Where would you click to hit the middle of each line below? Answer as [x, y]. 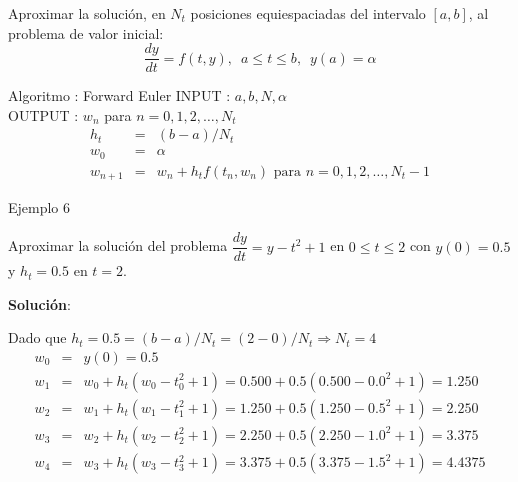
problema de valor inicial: [86, 32]
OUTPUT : [43, 114]
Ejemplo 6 [39, 207]
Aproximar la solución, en [87, 13]
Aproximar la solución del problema [118, 245]
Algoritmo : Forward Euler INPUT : [119, 95]
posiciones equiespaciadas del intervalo [308, 13]
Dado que [37, 337]
